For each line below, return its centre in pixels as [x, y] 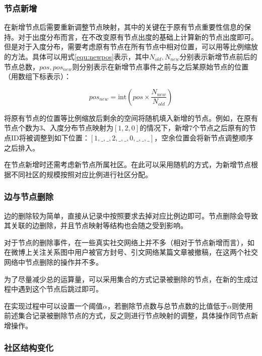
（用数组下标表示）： [38, 76]
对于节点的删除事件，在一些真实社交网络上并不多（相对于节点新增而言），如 [129, 242]
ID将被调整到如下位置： [50, 137]
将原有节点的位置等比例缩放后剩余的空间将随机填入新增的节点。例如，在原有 [131, 118]
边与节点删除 [29, 197]
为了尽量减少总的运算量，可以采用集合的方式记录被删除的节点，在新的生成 [127, 279]
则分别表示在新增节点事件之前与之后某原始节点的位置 [160, 66]
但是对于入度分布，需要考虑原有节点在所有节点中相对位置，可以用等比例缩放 [131, 47]
